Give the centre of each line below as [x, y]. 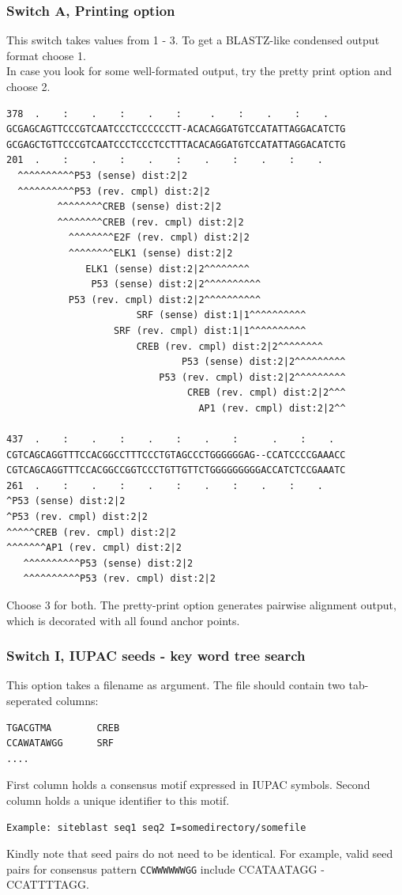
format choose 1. [46, 55]
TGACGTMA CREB [63, 728]
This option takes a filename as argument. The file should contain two [176, 685]
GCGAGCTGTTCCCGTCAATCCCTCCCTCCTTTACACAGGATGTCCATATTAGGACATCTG [176, 144]
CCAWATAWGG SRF [60, 743]
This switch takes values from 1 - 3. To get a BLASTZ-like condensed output [193, 40]
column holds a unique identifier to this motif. [118, 800]
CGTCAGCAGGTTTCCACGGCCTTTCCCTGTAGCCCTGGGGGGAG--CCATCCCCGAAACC [176, 455]
